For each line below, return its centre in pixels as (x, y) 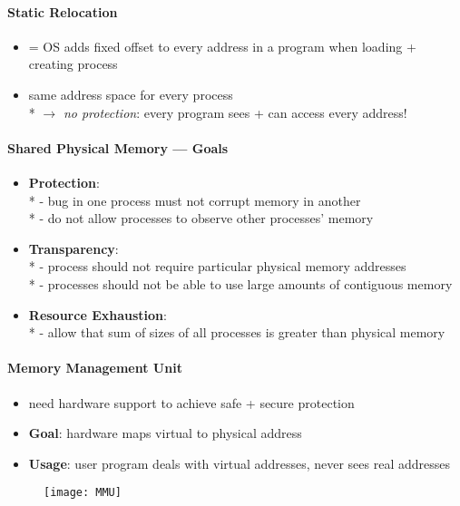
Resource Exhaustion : (98, 314)
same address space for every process (131, 94)
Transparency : (73, 248)
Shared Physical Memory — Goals (118, 147)
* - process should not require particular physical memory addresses (217, 266)
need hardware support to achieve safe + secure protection (191, 402)
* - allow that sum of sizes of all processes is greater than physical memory (237, 332)
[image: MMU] (83, 493)
